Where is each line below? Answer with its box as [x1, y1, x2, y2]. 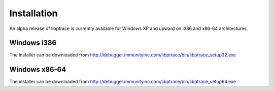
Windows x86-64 [9, 65, 66, 74]
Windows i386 [9, 39, 57, 47]
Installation [9, 8, 58, 19]
